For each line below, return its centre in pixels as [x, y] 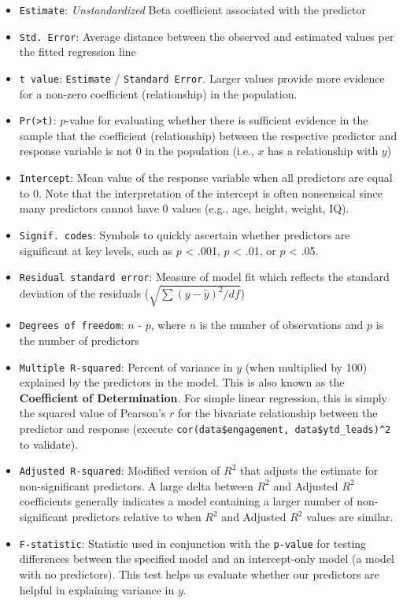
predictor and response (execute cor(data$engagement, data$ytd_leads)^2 [205, 428]
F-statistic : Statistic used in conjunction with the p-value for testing [193, 543]
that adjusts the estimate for [309, 470]
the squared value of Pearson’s [92, 413]
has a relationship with [323, 151]
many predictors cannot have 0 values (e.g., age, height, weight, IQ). [184, 208]
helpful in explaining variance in [97, 589]
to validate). [49, 444]
